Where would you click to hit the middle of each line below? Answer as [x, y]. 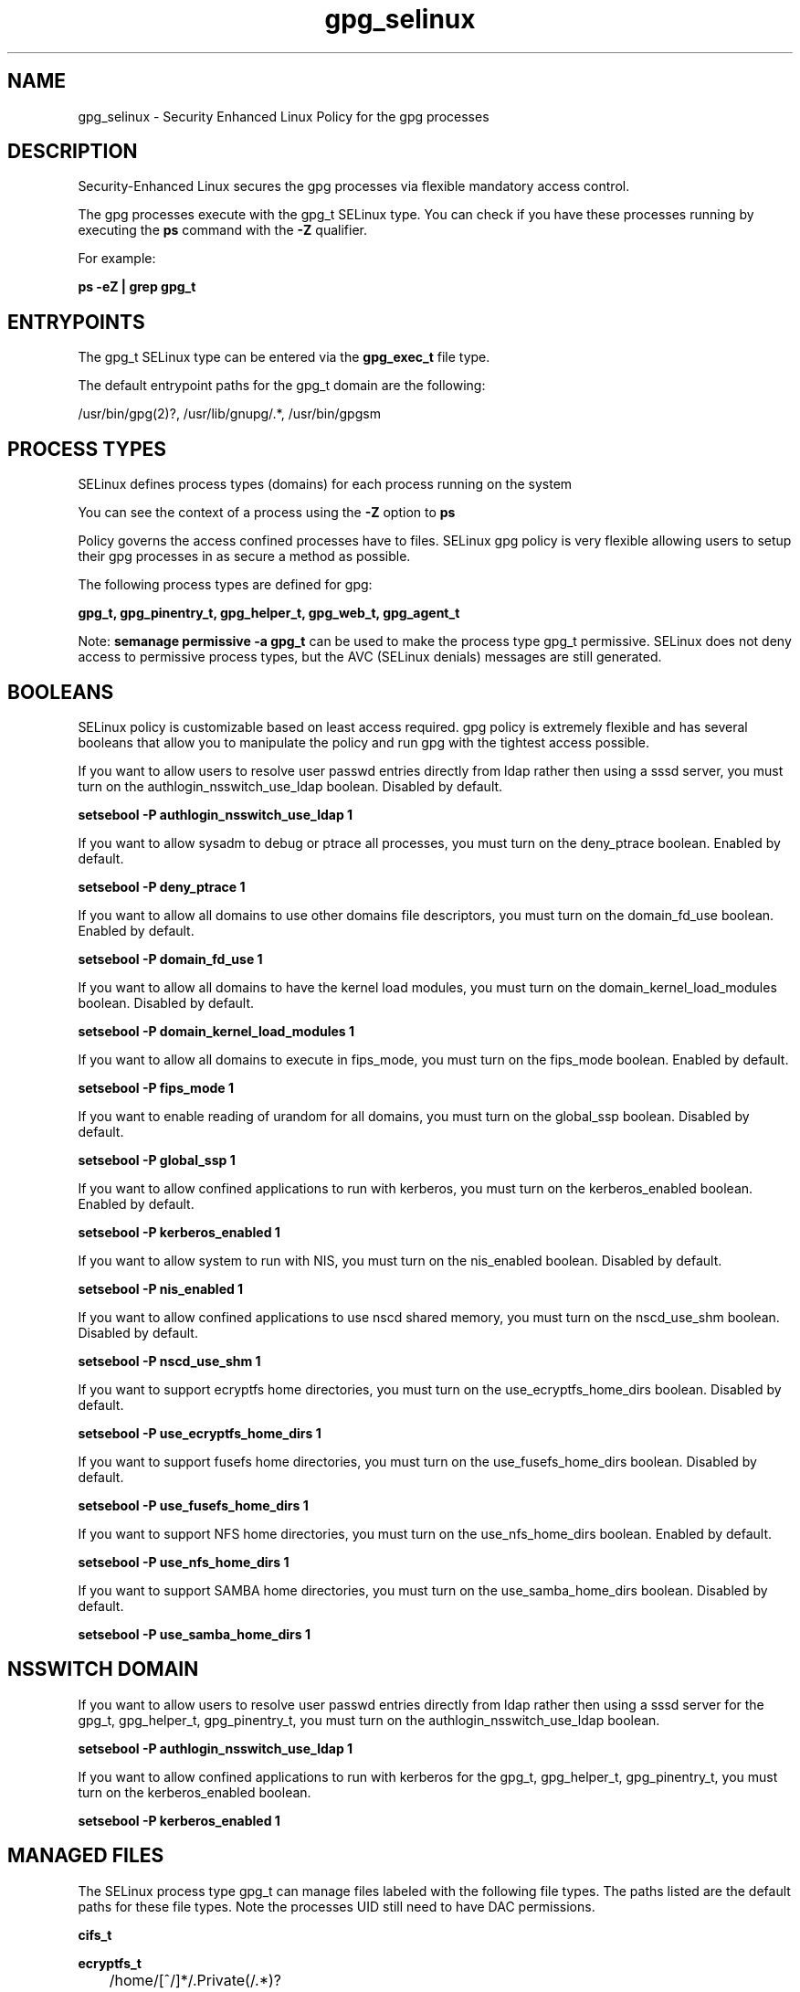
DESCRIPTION [73, 152]
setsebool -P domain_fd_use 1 [170, 959]
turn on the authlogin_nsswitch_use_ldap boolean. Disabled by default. [290, 786]
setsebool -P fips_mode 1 [156, 1087]
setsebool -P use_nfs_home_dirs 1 [184, 1562]
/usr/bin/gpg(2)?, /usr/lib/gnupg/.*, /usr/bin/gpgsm [229, 414]
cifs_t [95, 1934]
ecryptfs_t [110, 1963]
